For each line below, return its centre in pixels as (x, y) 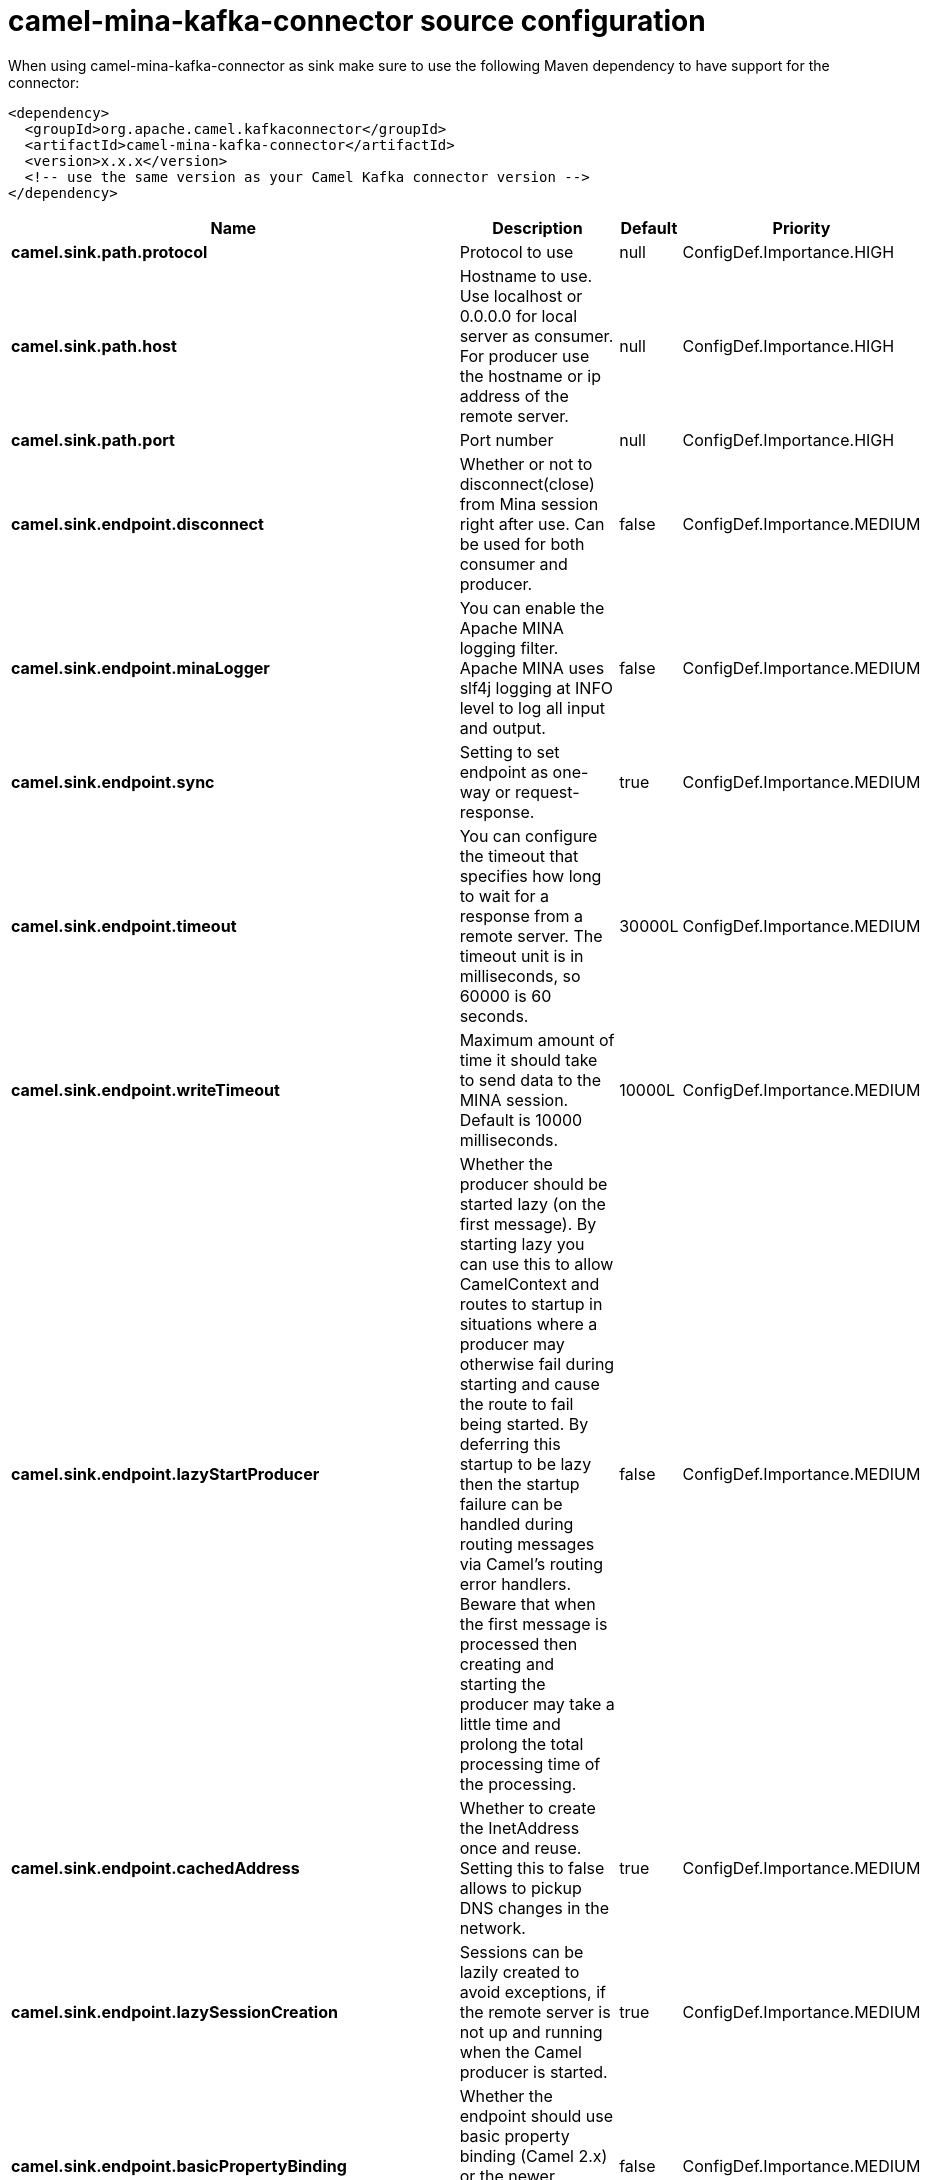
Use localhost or (521, 295)
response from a (521, 915)
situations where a (528, 1323)
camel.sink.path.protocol (109, 251)
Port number (506, 439)
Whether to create (527, 1807)
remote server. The (531, 935)
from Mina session (529, 503)
